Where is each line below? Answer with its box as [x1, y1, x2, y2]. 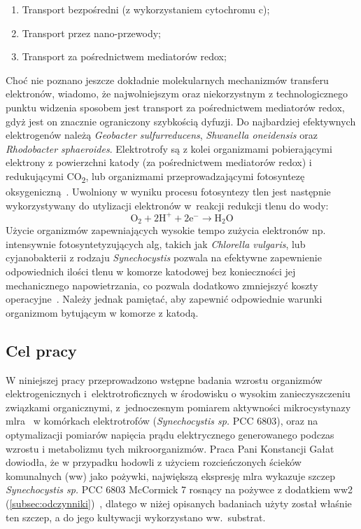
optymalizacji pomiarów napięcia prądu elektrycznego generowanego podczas [6, 427, 334, 441]
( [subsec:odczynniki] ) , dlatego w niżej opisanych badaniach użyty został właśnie [6, 495, 352, 510]
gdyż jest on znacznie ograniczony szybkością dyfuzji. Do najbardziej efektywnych [6, 114, 356, 128]
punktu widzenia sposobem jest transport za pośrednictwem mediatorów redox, [6, 99, 345, 114]
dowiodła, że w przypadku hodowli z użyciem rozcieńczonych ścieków [6, 455, 302, 469]
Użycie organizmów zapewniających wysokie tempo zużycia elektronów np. [6, 223, 326, 238]
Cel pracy [6, 339, 77, 361]
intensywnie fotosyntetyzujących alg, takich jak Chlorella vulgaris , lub [6, 236, 306, 251]
